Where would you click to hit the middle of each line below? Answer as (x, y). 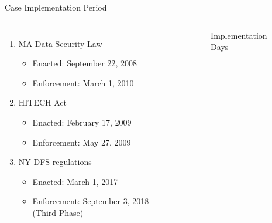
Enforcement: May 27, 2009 (82, 142)
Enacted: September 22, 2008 (85, 63)
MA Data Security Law (60, 43)
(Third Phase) (58, 212)
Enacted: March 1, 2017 (75, 181)
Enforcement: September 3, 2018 (91, 201)
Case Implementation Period (56, 7)
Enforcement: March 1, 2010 (83, 82)
